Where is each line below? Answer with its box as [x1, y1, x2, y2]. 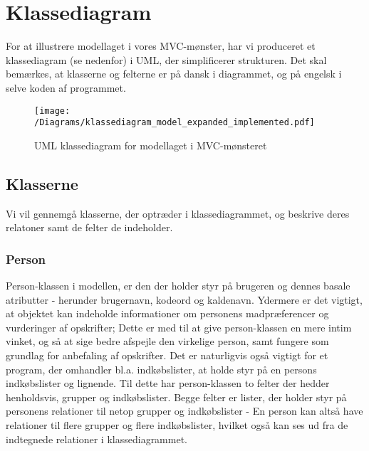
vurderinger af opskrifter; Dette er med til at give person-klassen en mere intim [6, 319, 352, 334]
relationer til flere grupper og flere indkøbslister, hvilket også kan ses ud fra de [6, 417, 348, 432]
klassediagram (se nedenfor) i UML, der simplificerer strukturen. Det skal [6, 52, 327, 67]
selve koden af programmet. [6, 80, 126, 95]
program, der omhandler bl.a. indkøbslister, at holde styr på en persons [6, 361, 317, 376]
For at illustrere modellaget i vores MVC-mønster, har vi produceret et [6, 38, 316, 53]
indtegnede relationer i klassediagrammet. [6, 431, 187, 446]
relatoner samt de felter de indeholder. [6, 220, 173, 235]
